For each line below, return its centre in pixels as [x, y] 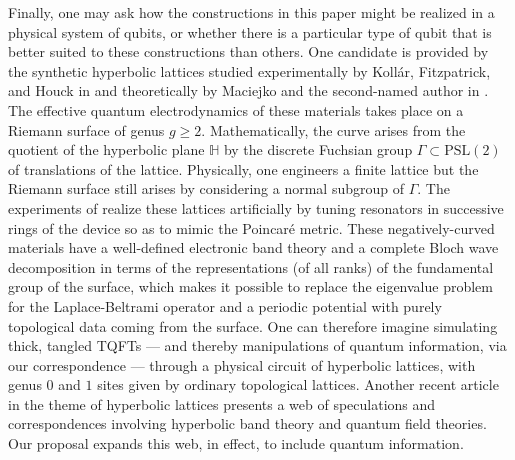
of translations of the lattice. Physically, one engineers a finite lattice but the [243, 168]
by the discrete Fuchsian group [318, 149]
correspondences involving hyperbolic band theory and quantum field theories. [247, 423]
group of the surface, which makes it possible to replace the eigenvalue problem [250, 286]
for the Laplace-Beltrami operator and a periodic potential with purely [225, 305]
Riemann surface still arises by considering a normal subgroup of [206, 188]
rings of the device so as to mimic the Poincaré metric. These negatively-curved [251, 227]
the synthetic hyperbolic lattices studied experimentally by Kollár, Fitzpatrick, [249, 70]
